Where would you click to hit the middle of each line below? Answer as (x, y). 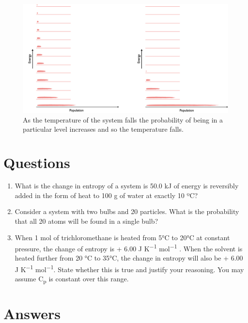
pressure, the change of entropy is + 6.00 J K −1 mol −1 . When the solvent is (129, 248)
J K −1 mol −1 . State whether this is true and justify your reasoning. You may (129, 268)
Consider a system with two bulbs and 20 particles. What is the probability (127, 211)
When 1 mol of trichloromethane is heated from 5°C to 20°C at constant (122, 237)
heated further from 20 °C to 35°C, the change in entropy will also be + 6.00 (129, 258)
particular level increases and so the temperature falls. (103, 129)
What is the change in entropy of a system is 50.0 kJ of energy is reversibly (127, 186)
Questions (37, 162)
